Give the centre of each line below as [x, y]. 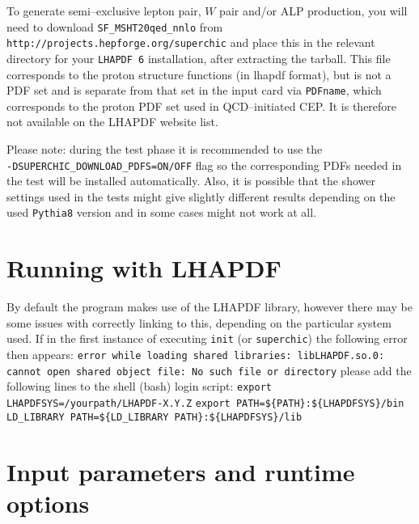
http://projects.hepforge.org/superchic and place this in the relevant [191, 42]
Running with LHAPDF [144, 268]
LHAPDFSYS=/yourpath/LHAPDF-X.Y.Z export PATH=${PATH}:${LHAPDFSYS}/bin [205, 404]
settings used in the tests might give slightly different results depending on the [201, 196]
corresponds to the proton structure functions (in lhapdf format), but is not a [199, 74]
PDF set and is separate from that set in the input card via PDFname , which [194, 90]
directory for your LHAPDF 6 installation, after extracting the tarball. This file [199, 58]
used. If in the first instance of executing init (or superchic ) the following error [207, 338]
